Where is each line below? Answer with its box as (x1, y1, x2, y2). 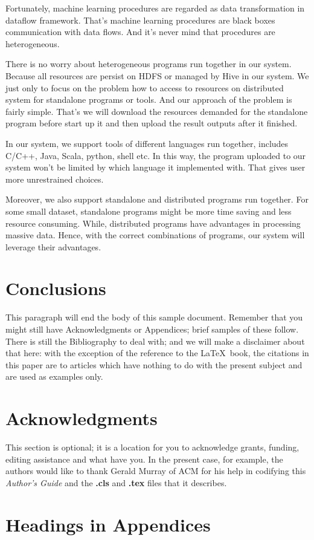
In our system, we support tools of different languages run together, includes (5, 137, 289, 149)
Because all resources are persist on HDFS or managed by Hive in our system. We (5, 69, 309, 82)
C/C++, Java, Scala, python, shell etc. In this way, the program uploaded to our (5, 149, 306, 161)
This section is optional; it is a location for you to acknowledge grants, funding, (5, 441, 300, 454)
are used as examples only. (5, 370, 103, 383)
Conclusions (5, 276, 106, 301)
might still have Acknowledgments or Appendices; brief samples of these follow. (5, 323, 299, 335)
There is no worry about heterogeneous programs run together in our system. (5, 57, 292, 70)
